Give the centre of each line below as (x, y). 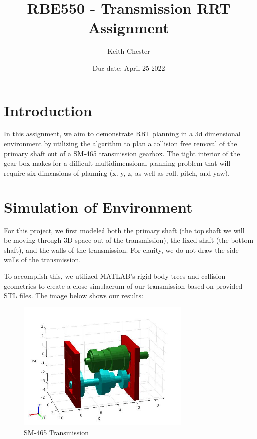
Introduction (48, 110)
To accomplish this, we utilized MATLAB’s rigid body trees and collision (115, 276)
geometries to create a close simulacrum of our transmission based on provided (123, 285)
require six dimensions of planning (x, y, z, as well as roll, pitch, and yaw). (117, 172)
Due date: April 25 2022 (129, 67)
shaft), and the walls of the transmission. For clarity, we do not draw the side (121, 249)
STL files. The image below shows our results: (74, 295)
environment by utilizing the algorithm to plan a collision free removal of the (121, 144)
